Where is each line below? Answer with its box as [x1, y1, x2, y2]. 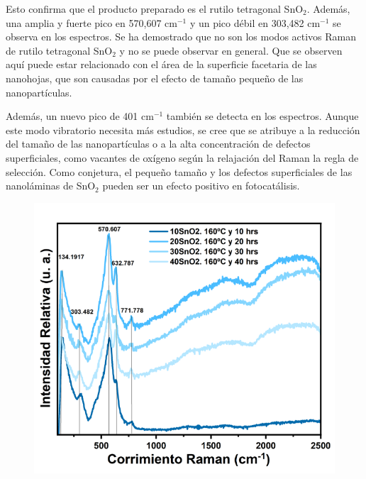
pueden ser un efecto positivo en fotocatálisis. [102, 178, 300, 193]
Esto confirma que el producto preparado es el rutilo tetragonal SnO [6, 1, 304, 16]
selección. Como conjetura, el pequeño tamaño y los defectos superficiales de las [6, 164, 353, 179]
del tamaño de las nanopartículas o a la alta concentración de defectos [6, 136, 311, 151]
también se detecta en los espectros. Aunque [166, 109, 359, 123]
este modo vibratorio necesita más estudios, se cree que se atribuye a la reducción [6, 122, 360, 137]
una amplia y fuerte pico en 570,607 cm [6, 15, 177, 30]
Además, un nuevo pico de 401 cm [6, 109, 154, 123]
